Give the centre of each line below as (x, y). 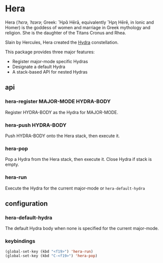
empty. (12, 165)
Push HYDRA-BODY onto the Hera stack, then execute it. (63, 136)
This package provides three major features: (50, 52)
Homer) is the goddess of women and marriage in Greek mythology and (78, 27)
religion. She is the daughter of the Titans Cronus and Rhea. (66, 33)
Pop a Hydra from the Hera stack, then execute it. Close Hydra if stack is (79, 159)
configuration (27, 204)
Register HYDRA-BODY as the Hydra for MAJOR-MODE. (62, 112)
